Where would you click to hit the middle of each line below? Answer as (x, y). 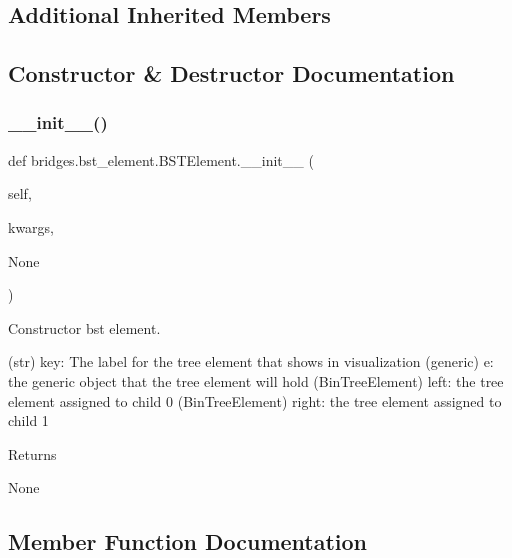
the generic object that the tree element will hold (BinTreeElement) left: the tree (256, 380)
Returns (32, 453)
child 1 (28, 420)
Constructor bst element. (84, 327)
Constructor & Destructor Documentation (231, 73)
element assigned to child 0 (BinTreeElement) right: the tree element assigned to (255, 400)
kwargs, (31, 226)
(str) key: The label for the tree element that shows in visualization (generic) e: (251, 361)
